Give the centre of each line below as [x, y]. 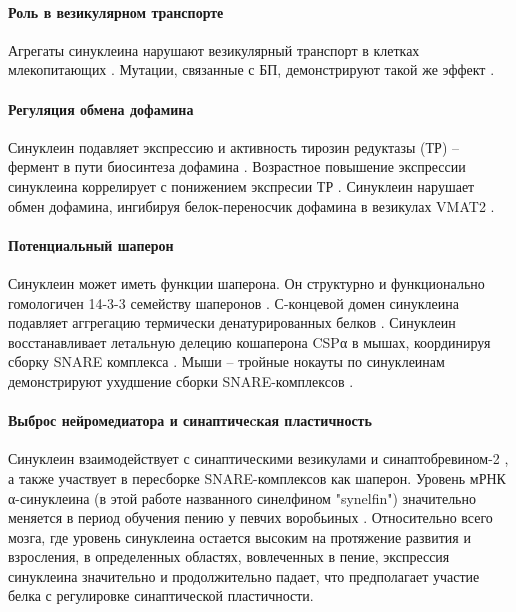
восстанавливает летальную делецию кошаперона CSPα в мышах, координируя [249, 341]
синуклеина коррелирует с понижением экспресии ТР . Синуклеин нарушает [241, 185]
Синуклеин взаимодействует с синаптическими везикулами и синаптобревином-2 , [258, 458]
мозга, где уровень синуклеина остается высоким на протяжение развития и [239, 536]
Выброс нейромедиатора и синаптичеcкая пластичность [190, 420]
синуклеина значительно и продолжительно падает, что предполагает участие [244, 575]
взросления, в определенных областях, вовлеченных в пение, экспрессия [229, 556]
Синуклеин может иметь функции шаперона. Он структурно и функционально [246, 282]
